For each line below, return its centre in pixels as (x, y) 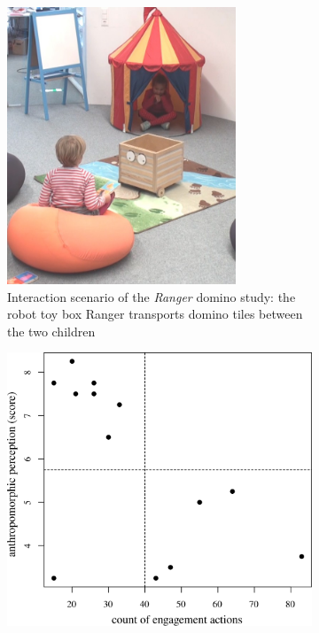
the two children (51, 331)
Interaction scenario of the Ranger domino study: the (152, 296)
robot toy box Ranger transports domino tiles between (155, 314)
